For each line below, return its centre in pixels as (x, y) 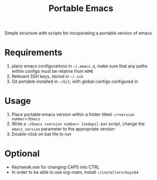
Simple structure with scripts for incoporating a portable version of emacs (78, 33)
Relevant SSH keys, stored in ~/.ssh (47, 76)
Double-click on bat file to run (41, 134)
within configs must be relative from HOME (52, 71)
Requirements (33, 52)
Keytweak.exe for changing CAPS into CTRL (55, 167)
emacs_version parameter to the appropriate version (63, 129)
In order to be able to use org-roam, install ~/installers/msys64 (75, 172)
